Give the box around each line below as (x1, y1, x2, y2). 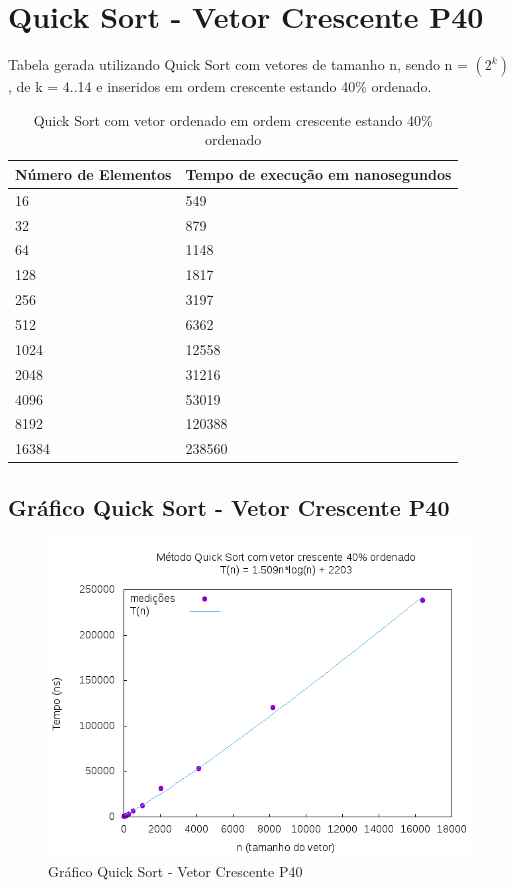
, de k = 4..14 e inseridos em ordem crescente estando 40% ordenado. (8, 76, 432, 97)
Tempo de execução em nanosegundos (185, 163, 452, 184)
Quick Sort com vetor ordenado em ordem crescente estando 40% (33, 109, 433, 130)
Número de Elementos (15, 163, 172, 184)
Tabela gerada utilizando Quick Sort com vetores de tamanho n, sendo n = (8, 54, 468, 75)
